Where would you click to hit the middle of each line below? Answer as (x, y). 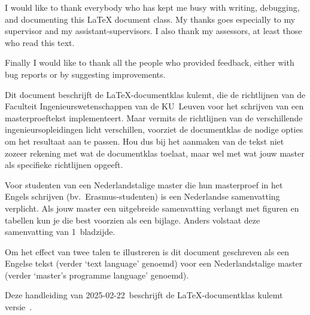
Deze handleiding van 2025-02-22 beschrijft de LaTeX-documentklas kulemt (144, 295)
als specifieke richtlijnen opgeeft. (64, 165)
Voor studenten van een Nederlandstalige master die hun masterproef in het (144, 184)
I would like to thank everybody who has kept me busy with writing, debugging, (152, 7)
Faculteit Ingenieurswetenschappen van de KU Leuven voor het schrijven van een (154, 106)
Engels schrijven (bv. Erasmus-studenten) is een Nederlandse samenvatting (142, 196)
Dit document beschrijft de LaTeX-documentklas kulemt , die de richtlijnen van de (155, 94)
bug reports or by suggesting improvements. (85, 74)
